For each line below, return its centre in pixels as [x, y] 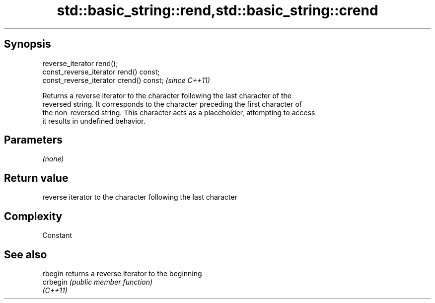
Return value [36, 178]
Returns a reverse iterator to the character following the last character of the [167, 95]
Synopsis [28, 44]
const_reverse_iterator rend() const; [101, 72]
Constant [57, 235]
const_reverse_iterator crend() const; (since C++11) [126, 80]
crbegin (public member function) [98, 282]
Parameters [33, 140]
